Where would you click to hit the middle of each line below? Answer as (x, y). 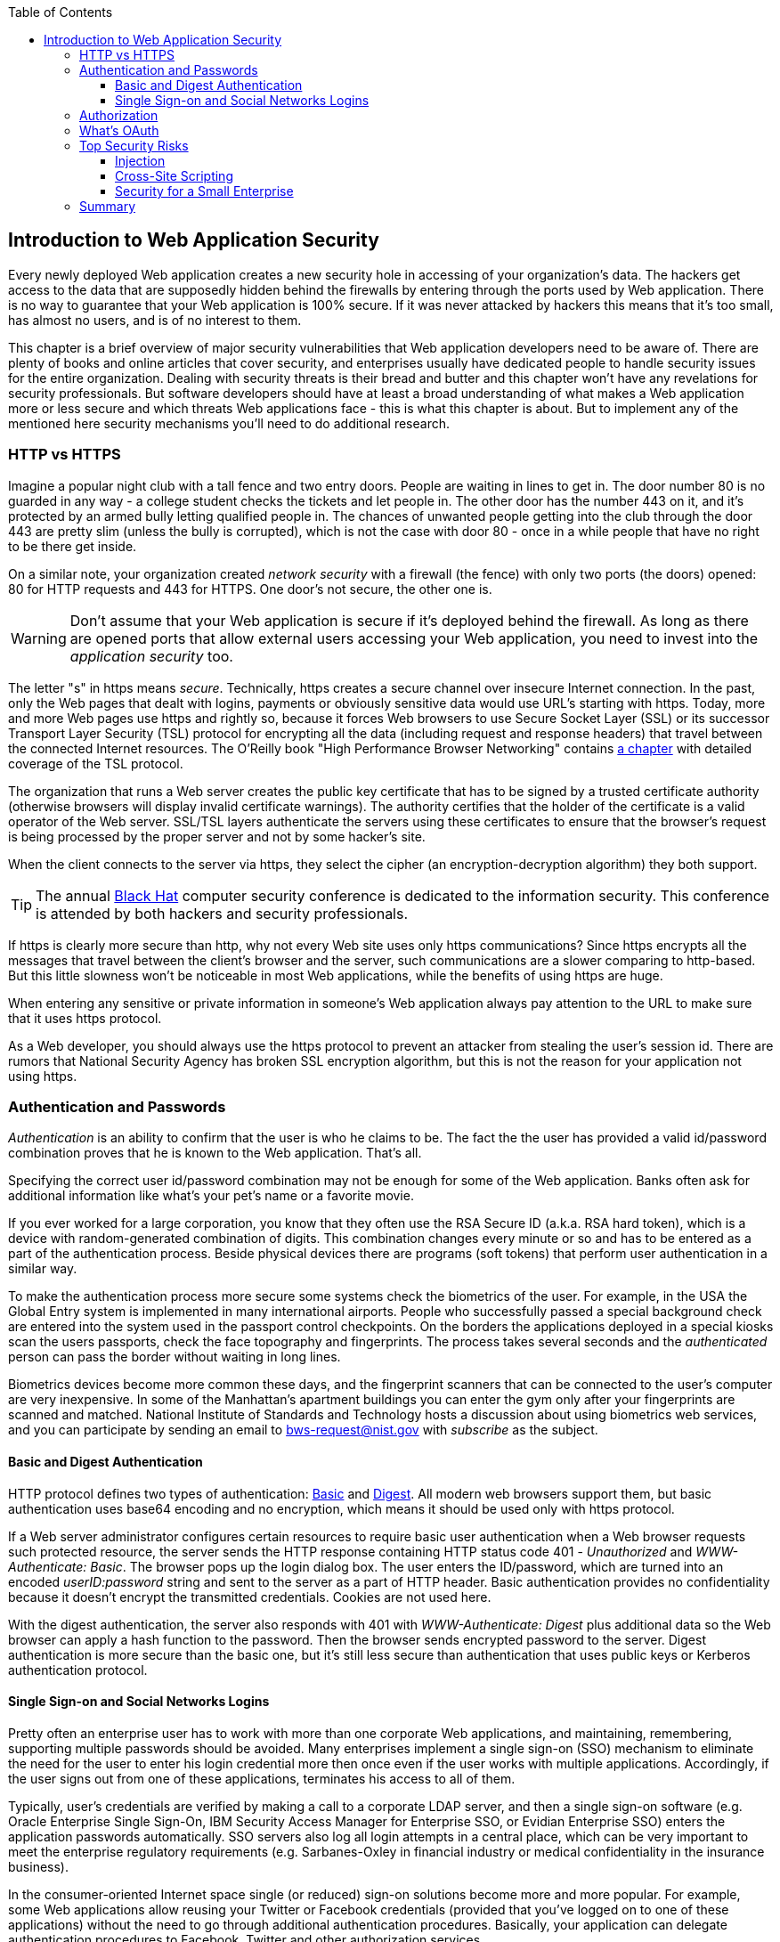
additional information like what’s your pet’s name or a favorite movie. (211, 1196)
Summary (108, 206)
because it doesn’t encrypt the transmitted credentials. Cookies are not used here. (250, 1597)
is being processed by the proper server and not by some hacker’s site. (217, 836)
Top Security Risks (134, 146)
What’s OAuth (119, 130)
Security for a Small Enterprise (204, 191)
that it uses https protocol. (85, 1018)
